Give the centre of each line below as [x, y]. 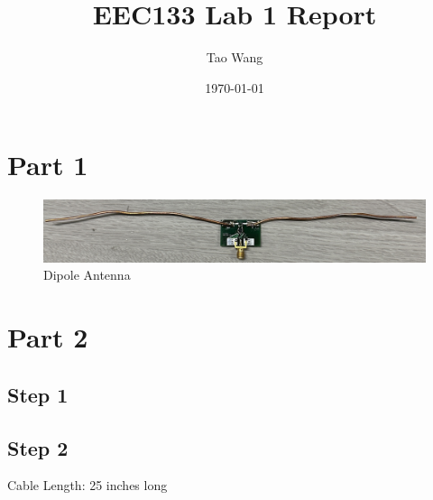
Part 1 [48, 165]
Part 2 [48, 337]
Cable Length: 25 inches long [88, 485]
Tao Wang [235, 57]
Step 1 [38, 394]
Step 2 [38, 447]
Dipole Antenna [87, 275]
